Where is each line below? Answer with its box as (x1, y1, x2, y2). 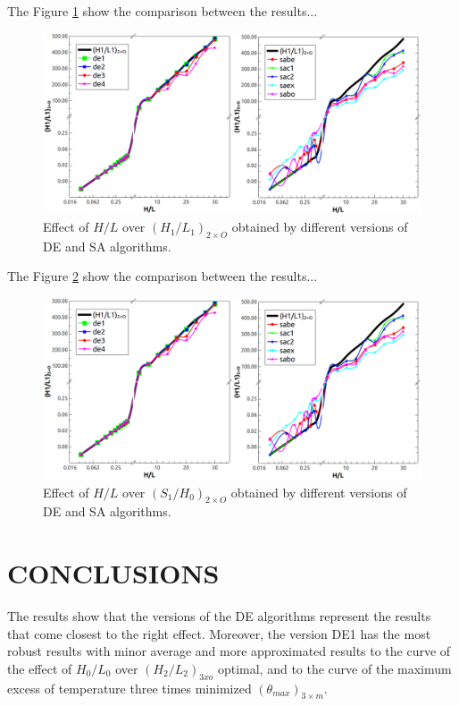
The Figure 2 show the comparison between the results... (7, 267, 318, 285)
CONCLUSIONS (7, 555, 220, 591)
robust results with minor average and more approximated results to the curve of (7, 642, 451, 660)
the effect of (7, 659, 72, 677)
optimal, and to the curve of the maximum (217, 659, 452, 677)
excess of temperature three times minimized (7, 678, 252, 697)
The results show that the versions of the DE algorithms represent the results (7, 607, 431, 625)
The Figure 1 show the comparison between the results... (7, 2, 318, 20)
